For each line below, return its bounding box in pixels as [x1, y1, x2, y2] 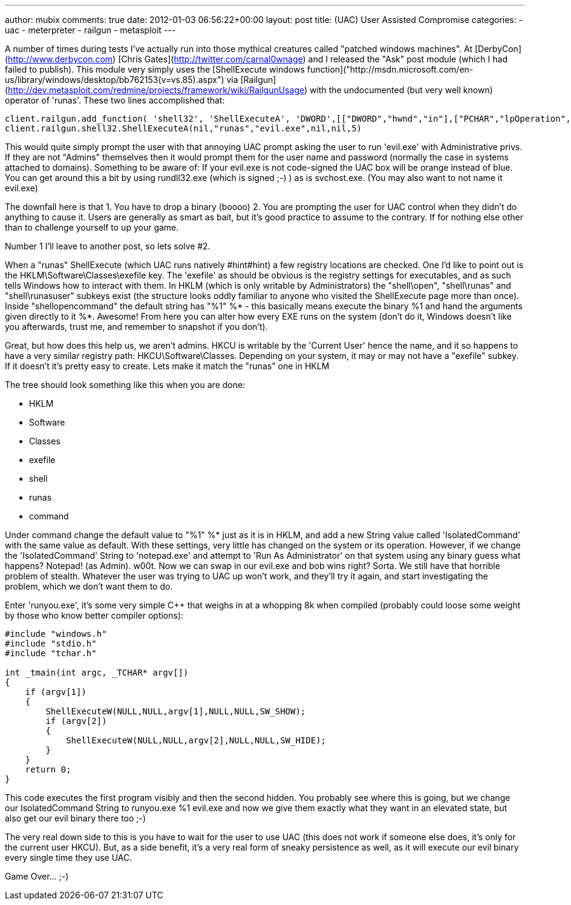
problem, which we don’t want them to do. [5, 581, 173, 591]
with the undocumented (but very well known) [310, 85, 493, 95]
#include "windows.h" [5, 629, 107, 639]
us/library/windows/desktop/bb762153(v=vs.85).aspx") [5, 74, 224, 85]
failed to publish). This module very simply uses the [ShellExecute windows [5, 64, 305, 74]
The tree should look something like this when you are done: [5, 380, 246, 390]
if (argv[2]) [45, 716, 107, 726]
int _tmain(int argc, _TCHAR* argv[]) [5, 668, 189, 677]
